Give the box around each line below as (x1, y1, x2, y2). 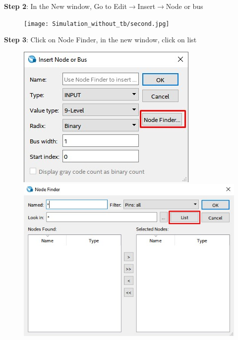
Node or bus (166, 1, 203, 11)
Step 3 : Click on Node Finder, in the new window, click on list (4, 34, 197, 45)
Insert (137, 1, 156, 11)
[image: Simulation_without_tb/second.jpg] (24, 20, 170, 27)
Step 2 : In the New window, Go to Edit (4, 1, 127, 11)
